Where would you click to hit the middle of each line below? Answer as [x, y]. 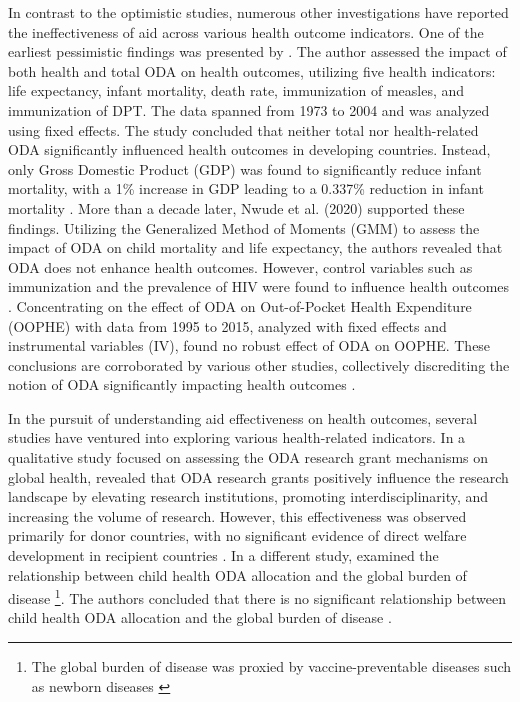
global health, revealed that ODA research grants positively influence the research [258, 476]
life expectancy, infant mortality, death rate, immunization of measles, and [236, 90]
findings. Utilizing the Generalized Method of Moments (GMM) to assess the [244, 227]
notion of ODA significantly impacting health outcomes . [182, 384]
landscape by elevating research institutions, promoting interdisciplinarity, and [248, 496]
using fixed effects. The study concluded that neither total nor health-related [243, 129]
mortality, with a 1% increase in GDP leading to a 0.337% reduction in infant [246, 188]
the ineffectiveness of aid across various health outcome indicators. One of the [246, 31]
